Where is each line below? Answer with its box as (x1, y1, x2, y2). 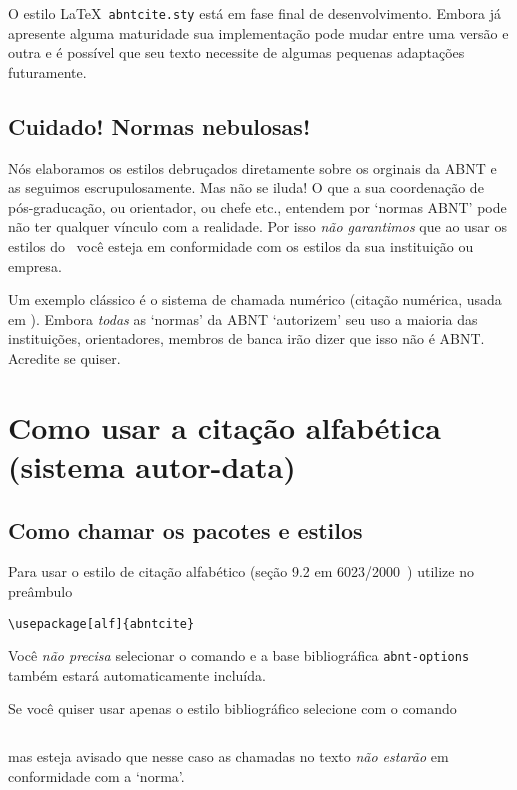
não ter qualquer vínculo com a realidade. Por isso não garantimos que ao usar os (8, 216, 508, 237)
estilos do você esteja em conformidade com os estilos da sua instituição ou (8, 236, 474, 257)
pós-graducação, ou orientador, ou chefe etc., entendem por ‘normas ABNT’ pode (8, 196, 507, 217)
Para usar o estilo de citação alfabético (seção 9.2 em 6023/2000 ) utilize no (8, 561, 474, 582)
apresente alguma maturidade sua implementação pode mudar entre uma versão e (8, 22, 509, 43)
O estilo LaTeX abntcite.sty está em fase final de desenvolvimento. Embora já (8, 3, 501, 23)
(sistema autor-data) (8, 445, 296, 486)
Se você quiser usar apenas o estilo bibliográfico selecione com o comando (8, 698, 457, 719)
